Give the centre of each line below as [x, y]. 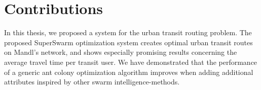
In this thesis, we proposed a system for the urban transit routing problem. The [128, 32]
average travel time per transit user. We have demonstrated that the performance [131, 62]
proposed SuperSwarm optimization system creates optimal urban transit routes [128, 42]
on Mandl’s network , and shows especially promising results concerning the [121, 52]
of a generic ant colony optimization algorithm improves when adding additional [129, 72]
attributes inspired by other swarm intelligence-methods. [92, 82]
